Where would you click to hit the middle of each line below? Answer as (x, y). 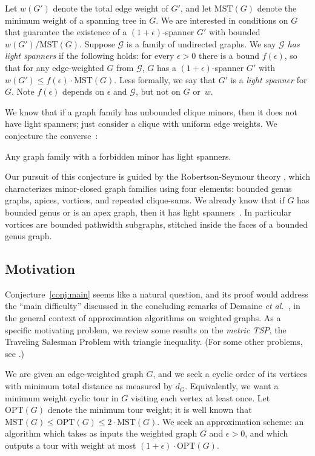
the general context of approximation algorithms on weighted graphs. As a (143, 318)
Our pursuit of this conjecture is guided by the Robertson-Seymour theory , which (158, 176)
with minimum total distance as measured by (89, 386)
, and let (196, 8)
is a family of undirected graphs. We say (201, 43)
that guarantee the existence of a (66, 32)
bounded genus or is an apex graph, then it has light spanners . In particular (148, 212)
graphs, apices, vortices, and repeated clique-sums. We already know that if (145, 200)
